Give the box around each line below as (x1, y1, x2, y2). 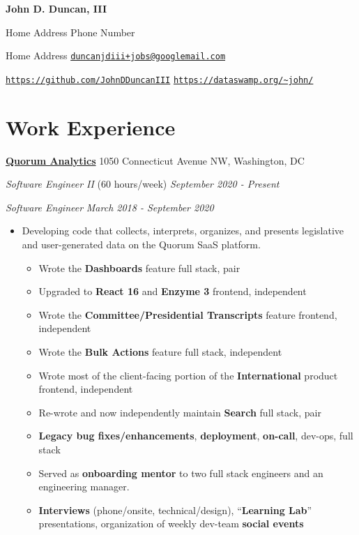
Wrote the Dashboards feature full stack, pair (38, 260, 240, 275)
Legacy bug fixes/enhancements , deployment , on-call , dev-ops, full (38, 428, 353, 443)
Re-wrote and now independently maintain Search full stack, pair (38, 405, 321, 419)
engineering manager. (38, 479, 130, 494)
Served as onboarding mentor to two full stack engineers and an (38, 465, 323, 480)
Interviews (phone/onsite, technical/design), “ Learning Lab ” (38, 502, 312, 517)
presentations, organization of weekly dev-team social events (38, 516, 304, 531)
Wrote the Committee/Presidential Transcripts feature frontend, (38, 307, 337, 322)
